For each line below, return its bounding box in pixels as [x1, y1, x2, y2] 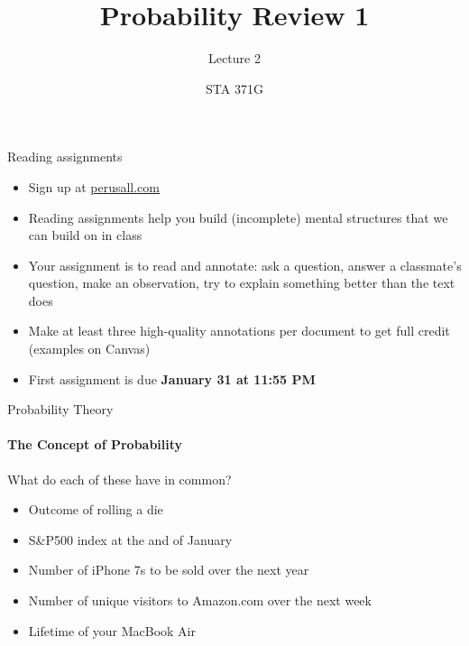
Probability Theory [7, 400, 114, 419]
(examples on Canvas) [28, 339, 151, 358]
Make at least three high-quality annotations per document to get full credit [28, 321, 450, 340]
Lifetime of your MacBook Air [28, 621, 196, 640]
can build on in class [28, 226, 143, 245]
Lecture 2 [208, 49, 261, 68]
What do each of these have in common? [7, 469, 232, 488]
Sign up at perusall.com [28, 177, 160, 196]
